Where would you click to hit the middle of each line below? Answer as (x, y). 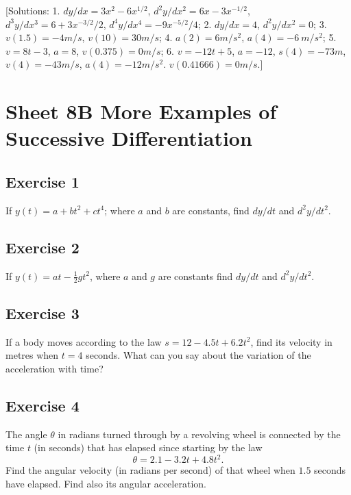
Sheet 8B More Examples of (141, 111)
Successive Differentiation (129, 138)
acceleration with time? (55, 368)
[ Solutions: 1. (33, 10)
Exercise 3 (43, 313)
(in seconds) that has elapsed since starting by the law (148, 447)
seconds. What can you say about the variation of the (198, 355)
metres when (32, 355)
